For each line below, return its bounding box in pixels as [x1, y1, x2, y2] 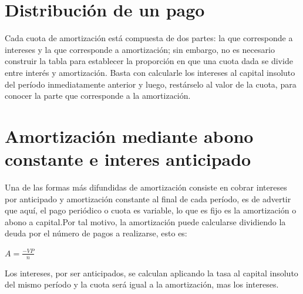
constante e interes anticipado [5, 147, 251, 171]
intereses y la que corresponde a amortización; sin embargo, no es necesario [5, 43, 275, 55]
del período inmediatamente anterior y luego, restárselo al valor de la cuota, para [5, 78, 297, 90]
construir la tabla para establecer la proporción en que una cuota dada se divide [5, 55, 293, 67]
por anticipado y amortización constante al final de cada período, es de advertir [5, 192, 291, 205]
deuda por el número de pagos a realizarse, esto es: [5, 227, 187, 239]
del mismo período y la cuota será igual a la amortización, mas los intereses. [5, 278, 279, 290]
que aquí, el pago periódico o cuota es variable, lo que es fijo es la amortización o [5, 204, 297, 216]
